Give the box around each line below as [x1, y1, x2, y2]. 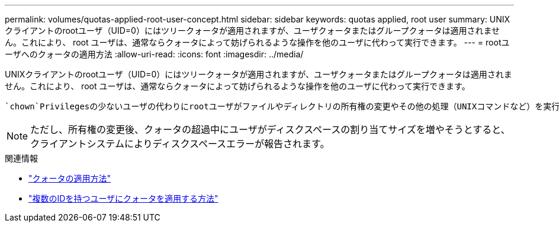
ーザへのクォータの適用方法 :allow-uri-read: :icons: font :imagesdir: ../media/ [5, 49, 304, 59]
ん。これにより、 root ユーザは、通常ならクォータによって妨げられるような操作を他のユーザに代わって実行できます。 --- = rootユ [5, 37, 510, 47]
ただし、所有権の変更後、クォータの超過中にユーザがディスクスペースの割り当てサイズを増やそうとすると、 [30, 124, 510, 135]
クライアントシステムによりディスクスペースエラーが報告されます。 [30, 138, 330, 150]
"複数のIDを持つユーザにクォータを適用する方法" [28, 193, 219, 203]
